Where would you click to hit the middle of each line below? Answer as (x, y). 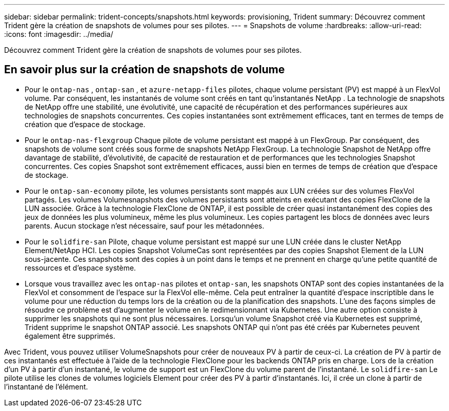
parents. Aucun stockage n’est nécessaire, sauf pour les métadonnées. (145, 225)
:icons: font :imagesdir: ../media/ (59, 34)
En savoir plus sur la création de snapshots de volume (145, 70)
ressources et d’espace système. (80, 268)
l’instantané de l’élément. (46, 386)
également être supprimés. (70, 336)
